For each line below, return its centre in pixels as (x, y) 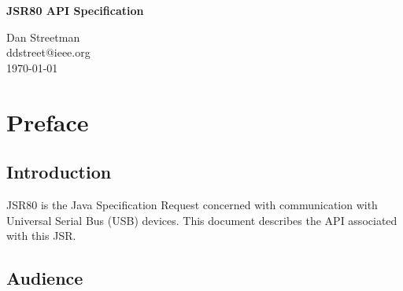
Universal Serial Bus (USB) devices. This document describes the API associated (202, 220)
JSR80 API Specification (75, 10)
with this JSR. (41, 236)
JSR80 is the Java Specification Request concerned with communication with (192, 204)
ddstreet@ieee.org (48, 52)
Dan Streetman (43, 37)
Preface (48, 122)
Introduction (59, 172)
